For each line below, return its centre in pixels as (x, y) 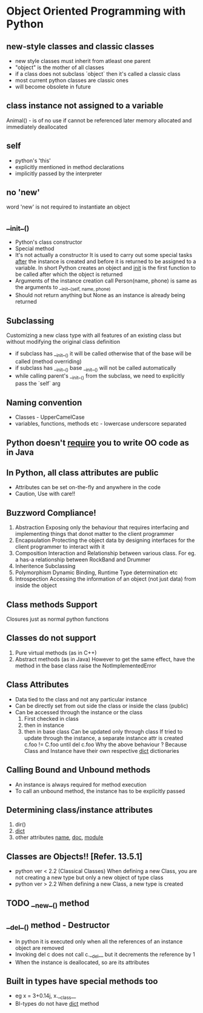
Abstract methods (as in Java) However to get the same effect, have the (105, 659)
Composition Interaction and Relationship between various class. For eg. (105, 553)
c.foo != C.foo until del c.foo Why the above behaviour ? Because (105, 744)
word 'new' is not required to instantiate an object (68, 207)
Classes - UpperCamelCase (50, 417)
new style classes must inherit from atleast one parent (83, 61)
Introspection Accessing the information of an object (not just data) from (105, 579)
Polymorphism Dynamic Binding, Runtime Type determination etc (96, 573)
